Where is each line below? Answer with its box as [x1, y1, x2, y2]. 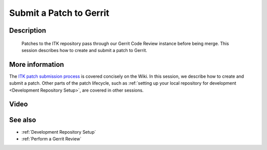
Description [9, 26, 46, 35]
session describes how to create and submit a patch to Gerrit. [21, 47, 147, 53]
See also [9, 116, 37, 124]
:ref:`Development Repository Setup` [21, 129, 96, 135]
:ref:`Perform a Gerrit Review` [21, 136, 82, 142]
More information [9, 60, 64, 69]
